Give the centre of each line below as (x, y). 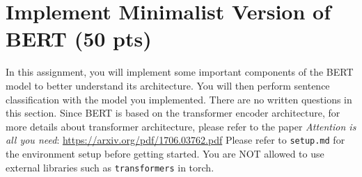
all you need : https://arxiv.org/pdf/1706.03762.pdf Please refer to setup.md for (175, 140)
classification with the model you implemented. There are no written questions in (179, 99)
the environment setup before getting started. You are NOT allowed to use (165, 153)
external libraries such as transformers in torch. (110, 167)
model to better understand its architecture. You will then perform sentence (168, 85)
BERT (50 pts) (79, 39)
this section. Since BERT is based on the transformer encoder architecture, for (173, 113)
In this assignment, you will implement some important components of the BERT (180, 72)
